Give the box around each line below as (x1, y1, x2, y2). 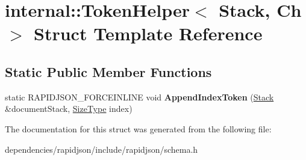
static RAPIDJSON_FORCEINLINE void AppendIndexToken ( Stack (5, 90, 274, 103)
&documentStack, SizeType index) (5, 102, 133, 115)
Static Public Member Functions (5, 62, 212, 81)
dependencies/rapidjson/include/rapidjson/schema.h (5, 143, 198, 155)
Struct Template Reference (34, 21, 263, 46)
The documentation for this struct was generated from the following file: (5, 122, 272, 135)
